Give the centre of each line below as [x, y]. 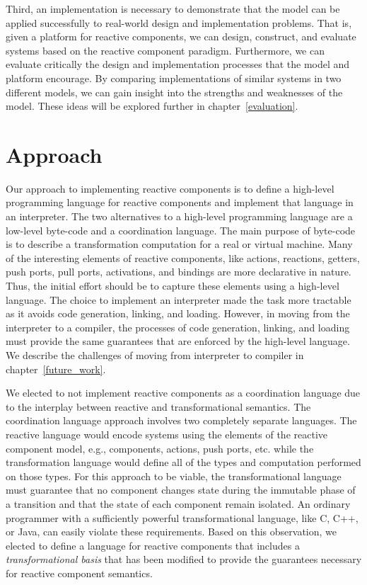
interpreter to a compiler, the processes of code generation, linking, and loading [178, 327]
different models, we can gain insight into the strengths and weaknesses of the [174, 92]
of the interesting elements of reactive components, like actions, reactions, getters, [183, 257]
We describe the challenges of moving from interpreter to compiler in [155, 355]
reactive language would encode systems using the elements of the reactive [167, 434]
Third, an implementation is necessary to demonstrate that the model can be [173, 8]
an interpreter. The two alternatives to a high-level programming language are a [179, 216]
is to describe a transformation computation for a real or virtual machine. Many [179, 244]
